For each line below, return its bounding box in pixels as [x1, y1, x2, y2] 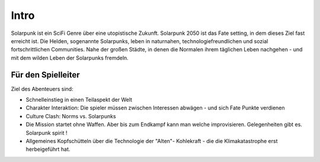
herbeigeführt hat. [25, 145, 71, 153]
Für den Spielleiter [11, 70, 80, 80]
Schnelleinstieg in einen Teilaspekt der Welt [25, 96, 133, 103]
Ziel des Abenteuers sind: [11, 85, 73, 92]
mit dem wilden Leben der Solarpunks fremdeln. [11, 54, 129, 61]
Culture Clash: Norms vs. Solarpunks [25, 112, 116, 119]
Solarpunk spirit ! [25, 129, 68, 136]
